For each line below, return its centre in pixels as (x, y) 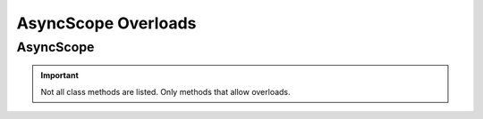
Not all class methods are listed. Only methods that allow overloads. (165, 91)
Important (60, 75)
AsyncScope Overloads (106, 23)
